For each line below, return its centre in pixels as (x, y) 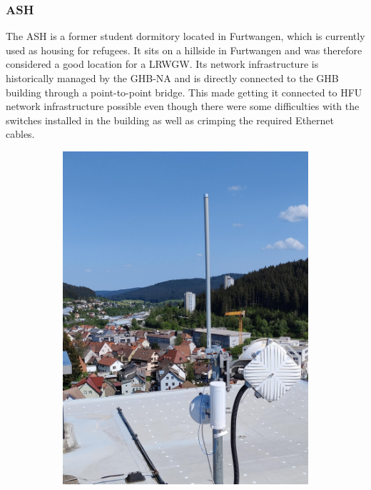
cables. (20, 134)
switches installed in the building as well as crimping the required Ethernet (170, 120)
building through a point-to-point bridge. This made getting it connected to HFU (184, 92)
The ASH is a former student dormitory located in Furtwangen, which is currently (185, 36)
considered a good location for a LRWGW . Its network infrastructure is (162, 64)
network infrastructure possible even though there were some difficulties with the (183, 106)
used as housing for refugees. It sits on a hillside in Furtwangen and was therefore (184, 50)
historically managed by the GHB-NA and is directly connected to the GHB (172, 78)
